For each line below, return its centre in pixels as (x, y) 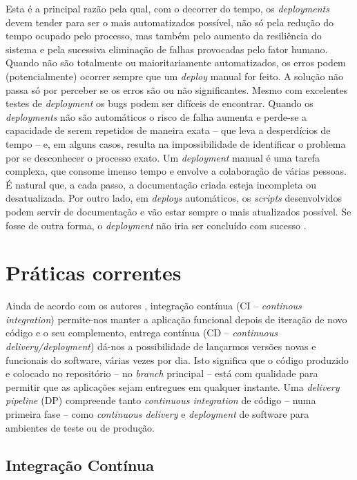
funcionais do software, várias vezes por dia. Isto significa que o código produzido (177, 359)
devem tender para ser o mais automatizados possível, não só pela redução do (170, 22)
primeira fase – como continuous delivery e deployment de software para (157, 413)
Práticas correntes (94, 272)
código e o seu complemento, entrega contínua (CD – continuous (142, 333)
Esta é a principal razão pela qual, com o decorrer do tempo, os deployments (167, 8)
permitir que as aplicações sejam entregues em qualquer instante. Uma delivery (173, 386)
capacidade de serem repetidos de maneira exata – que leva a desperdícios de (168, 130)
